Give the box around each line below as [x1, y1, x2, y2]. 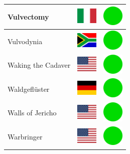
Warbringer [8, 131, 43, 142]
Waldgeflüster [8, 83, 50, 94]
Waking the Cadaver [8, 60, 71, 70]
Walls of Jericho [8, 107, 57, 118]
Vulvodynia [8, 36, 43, 46]
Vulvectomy [8, 11, 49, 22]
